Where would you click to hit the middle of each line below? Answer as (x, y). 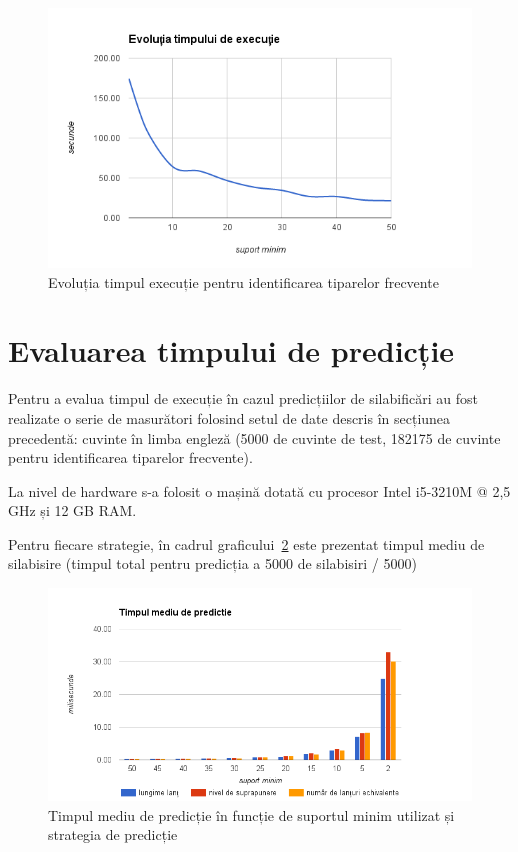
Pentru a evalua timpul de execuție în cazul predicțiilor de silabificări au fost (243, 398)
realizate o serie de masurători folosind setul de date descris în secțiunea (229, 417)
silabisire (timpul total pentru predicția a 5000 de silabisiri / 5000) (212, 563)
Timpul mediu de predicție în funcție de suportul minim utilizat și (251, 814)
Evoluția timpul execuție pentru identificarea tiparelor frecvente (243, 281)
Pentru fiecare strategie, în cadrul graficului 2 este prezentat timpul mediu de (246, 543)
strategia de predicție (113, 834)
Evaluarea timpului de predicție (231, 350)
